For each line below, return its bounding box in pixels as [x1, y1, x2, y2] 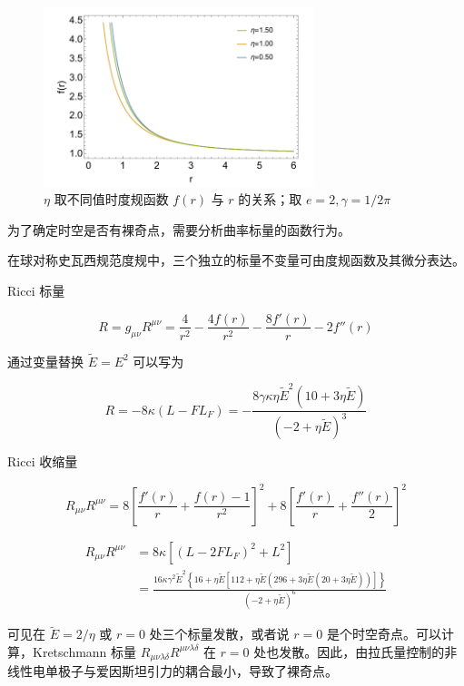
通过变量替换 [7, 351, 84, 370]
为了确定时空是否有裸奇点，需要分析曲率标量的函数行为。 [7, 220, 350, 239]
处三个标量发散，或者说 [149, 624, 290, 643]
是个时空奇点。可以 [326, 624, 441, 643]
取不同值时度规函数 [54, 190, 169, 209]
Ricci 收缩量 [7, 452, 78, 471]
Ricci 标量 [7, 280, 65, 299]
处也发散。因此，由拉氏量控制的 [253, 642, 445, 661]
